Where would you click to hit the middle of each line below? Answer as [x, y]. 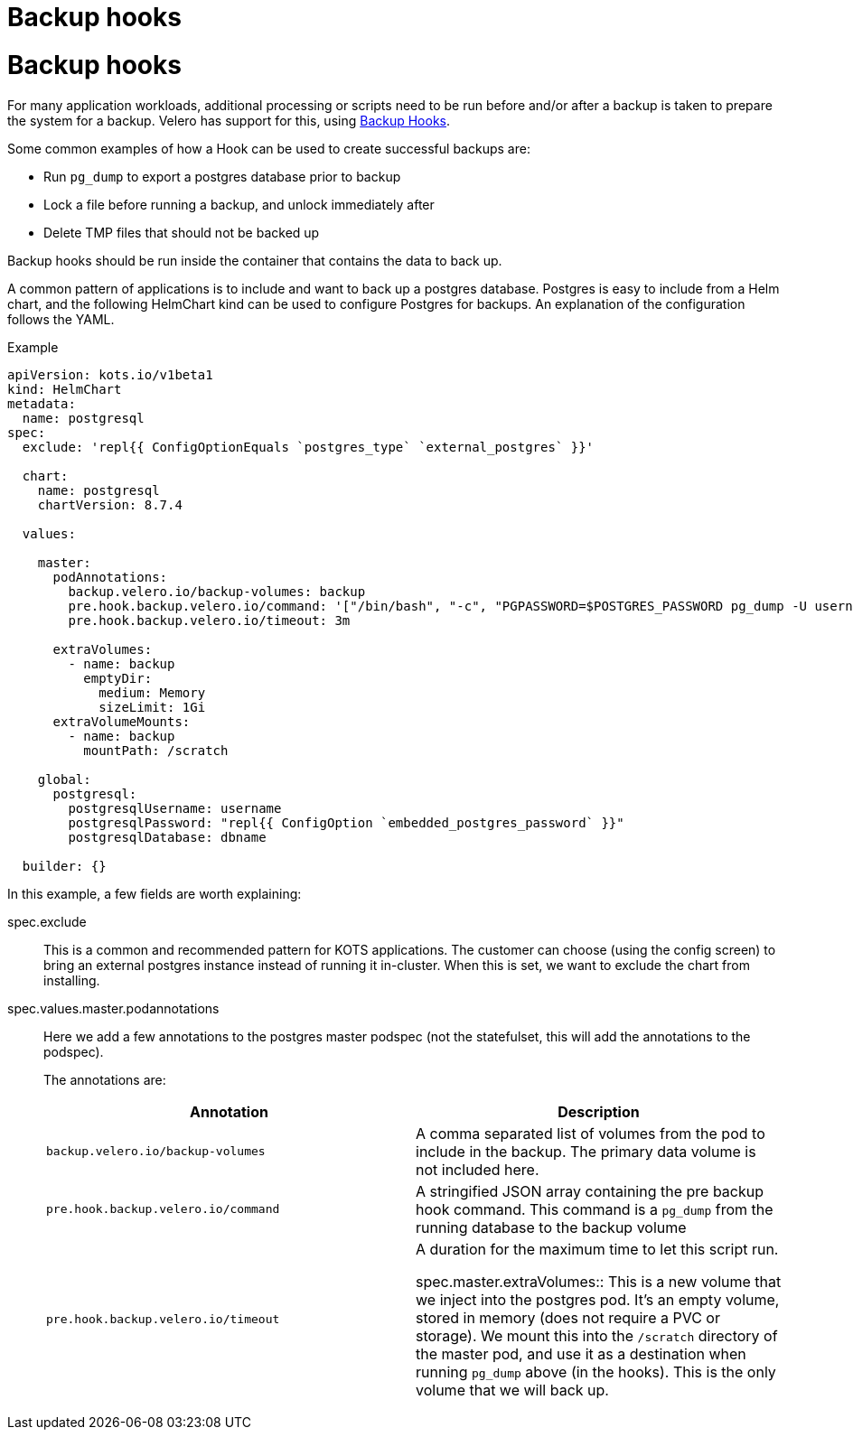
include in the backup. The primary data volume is [586, 1151]
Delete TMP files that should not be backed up [182, 232]
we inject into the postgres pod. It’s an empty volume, [598, 1299]
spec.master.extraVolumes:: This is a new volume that [599, 1281]
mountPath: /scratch [156, 750]
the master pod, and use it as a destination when [581, 1353]
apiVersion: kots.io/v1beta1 [110, 374]
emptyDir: [118, 678]
